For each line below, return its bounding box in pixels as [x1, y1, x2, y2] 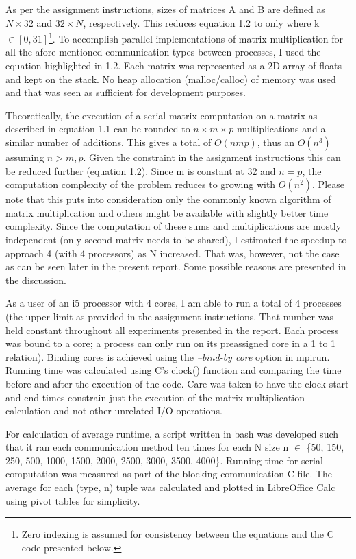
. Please [312, 177, 344, 191]
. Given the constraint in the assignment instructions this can [83, 150, 341, 164]
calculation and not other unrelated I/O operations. [5, 403, 222, 418]
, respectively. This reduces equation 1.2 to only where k [83, 15, 320, 29]
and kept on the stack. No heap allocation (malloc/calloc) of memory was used [5, 71, 336, 86]
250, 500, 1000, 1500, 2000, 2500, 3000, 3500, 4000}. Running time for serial [5, 453, 323, 467]
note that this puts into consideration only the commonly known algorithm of [5, 192, 331, 206]
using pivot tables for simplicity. [5, 493, 140, 508]
